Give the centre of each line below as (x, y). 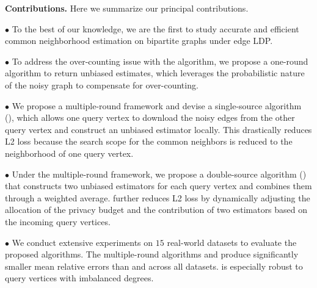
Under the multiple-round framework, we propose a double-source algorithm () (159, 174)
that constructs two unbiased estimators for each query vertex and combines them (158, 186)
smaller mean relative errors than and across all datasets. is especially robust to (154, 266)
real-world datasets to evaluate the (232, 242)
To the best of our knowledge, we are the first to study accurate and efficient (155, 28)
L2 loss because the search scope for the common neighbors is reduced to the (149, 141)
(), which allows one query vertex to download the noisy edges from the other (150, 117)
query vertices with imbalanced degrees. (79, 278)
